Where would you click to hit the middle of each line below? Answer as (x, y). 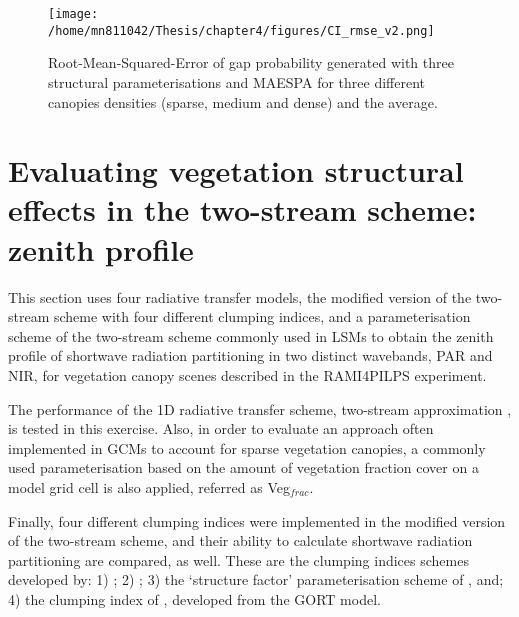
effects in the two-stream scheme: (242, 209)
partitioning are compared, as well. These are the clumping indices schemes (238, 559)
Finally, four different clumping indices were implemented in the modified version (257, 520)
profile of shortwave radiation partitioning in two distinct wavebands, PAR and (250, 355)
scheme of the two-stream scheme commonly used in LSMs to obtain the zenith (251, 335)
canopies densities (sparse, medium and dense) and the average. (243, 101)
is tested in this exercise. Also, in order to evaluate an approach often (221, 428)
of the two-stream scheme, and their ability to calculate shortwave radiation (240, 540)
